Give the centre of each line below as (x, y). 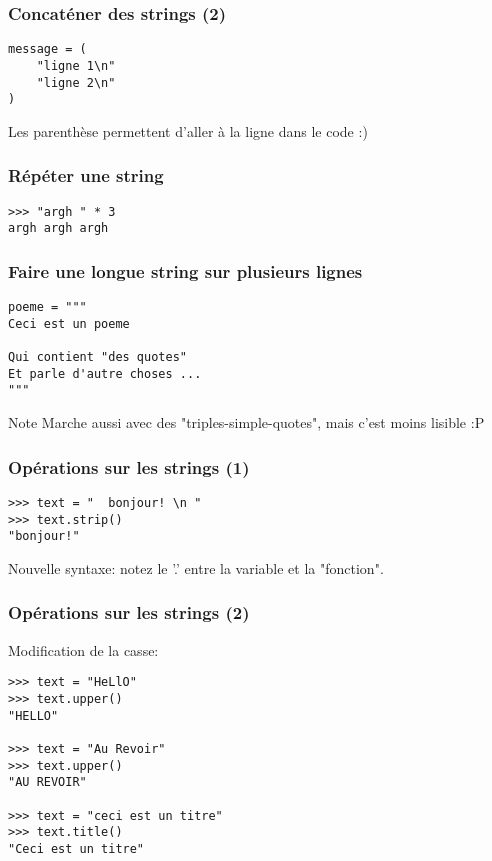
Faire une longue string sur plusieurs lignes (185, 270)
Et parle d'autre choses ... (105, 373)
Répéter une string (86, 175)
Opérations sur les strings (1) (129, 466)
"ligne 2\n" (76, 82)
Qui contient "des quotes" (97, 357)
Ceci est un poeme (69, 323)
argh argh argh (58, 228)
